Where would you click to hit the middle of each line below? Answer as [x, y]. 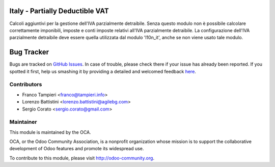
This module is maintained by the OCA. [50, 132]
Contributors [26, 85]
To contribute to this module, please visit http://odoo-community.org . [82, 158]
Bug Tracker [29, 52]
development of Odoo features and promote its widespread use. [77, 149]
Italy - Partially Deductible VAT [59, 11]
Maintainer [23, 122]
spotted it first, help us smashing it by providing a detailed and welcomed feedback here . [103, 71]
